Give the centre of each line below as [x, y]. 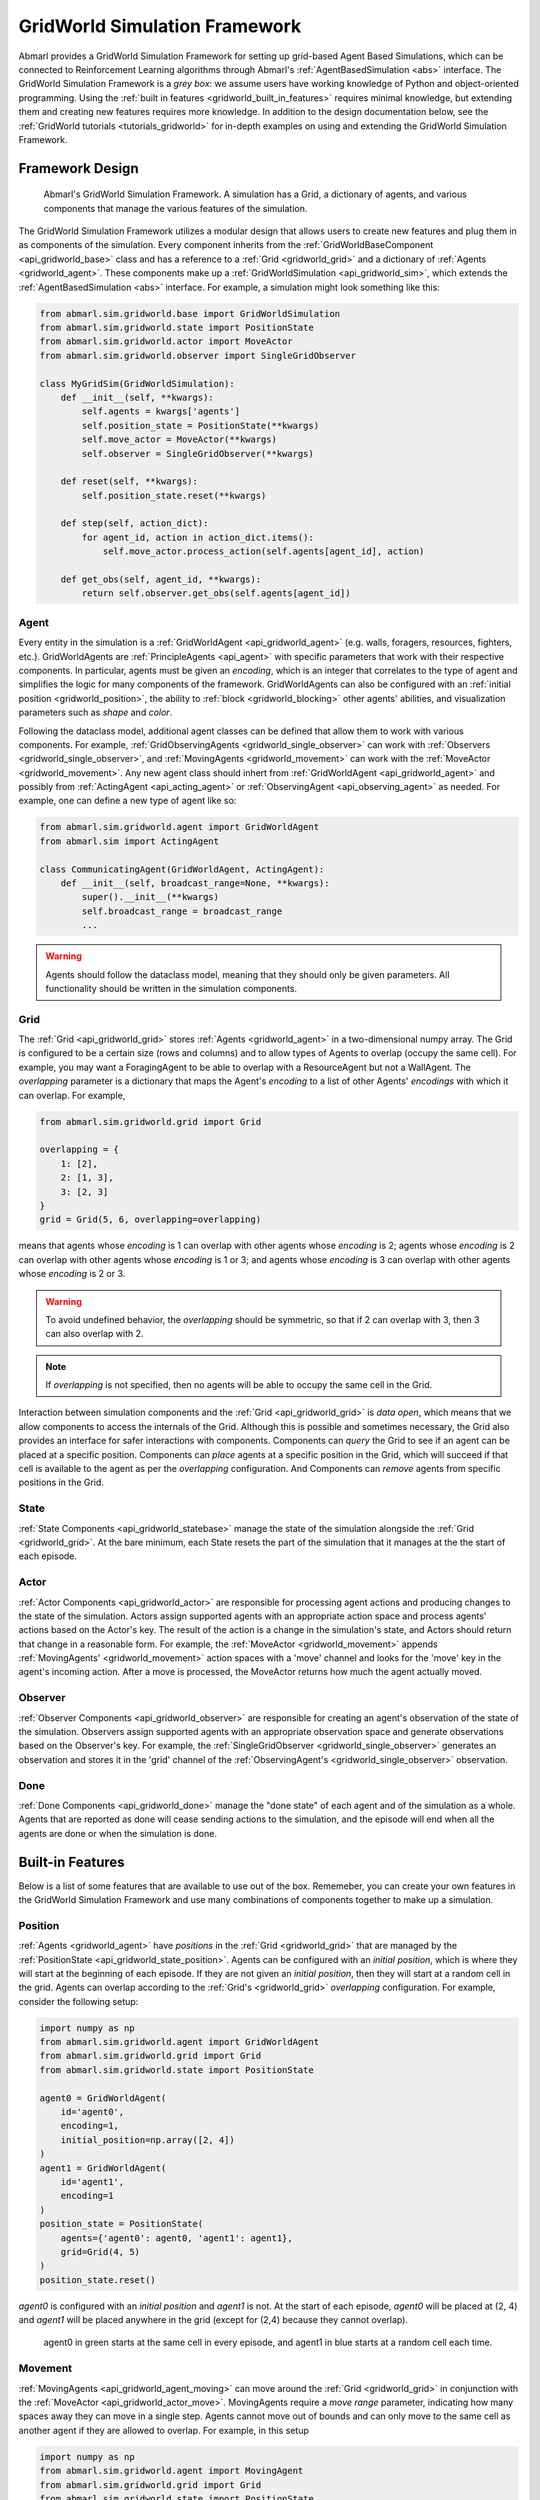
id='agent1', [92, 2181]
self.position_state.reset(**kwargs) [174, 495]
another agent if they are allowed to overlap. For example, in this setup [163, 2430]
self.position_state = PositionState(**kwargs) [200, 425]
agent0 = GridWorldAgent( [103, 2098]
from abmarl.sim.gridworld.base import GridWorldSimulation [190, 313]
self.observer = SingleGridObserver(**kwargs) [197, 453]
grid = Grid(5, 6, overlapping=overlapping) [150, 1219]
